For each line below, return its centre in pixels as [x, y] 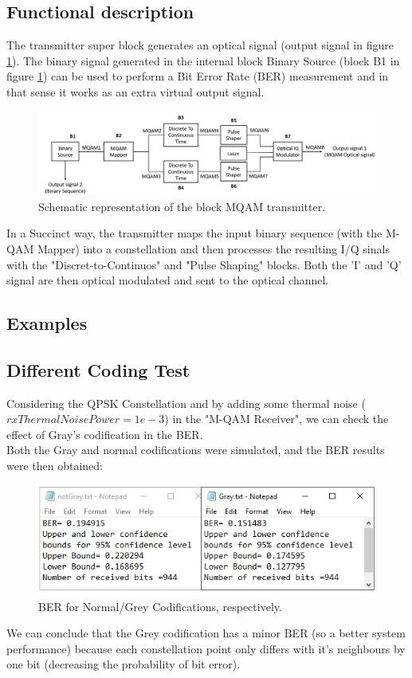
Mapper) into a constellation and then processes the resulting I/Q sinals [213, 248]
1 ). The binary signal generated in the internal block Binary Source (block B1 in [203, 60]
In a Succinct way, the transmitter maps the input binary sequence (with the [194, 233]
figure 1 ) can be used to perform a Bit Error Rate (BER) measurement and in [198, 76]
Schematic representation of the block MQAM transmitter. [182, 206]
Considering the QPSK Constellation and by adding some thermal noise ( [186, 403]
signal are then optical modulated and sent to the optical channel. [168, 280]
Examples [47, 323]
